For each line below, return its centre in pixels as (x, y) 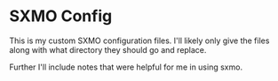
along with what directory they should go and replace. (108, 49)
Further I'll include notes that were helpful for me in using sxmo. (126, 67)
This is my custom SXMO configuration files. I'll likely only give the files (139, 40)
